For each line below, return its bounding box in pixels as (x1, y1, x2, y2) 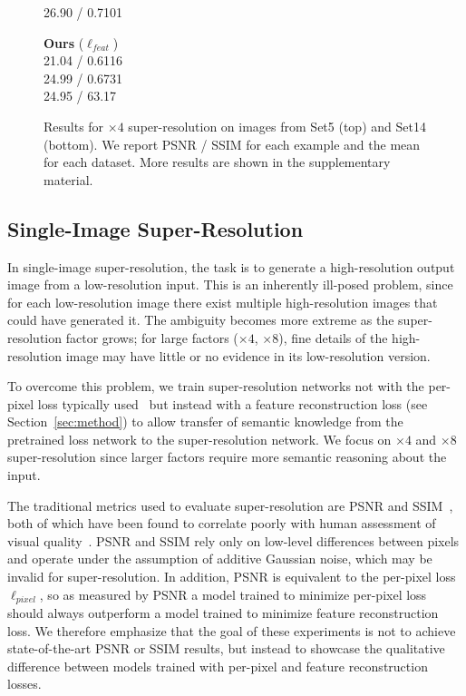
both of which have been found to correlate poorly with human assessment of (7, 514, 436, 533)
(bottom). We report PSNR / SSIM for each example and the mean (44, 134, 421, 153)
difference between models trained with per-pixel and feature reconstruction (7, 656, 428, 675)
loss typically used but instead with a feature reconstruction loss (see (37, 394, 428, 413)
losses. (7, 674, 42, 693)
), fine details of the (278, 328, 388, 347)
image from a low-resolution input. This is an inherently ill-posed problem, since (7, 275, 453, 294)
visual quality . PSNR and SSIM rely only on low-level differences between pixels (7, 531, 460, 550)
